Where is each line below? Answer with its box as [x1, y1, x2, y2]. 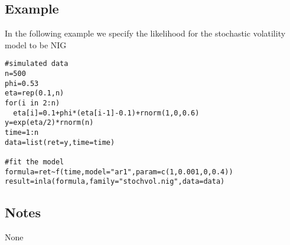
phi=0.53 [5, 79, 39, 88]
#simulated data [5, 59, 69, 68]
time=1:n [5, 128, 39, 137]
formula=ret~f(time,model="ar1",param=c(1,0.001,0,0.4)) [5, 167, 233, 176]
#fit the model [5, 157, 64, 166]
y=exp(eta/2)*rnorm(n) [5, 118, 94, 127]
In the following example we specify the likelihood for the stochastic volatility [5, 27, 286, 39]
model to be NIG [5, 38, 67, 51]
